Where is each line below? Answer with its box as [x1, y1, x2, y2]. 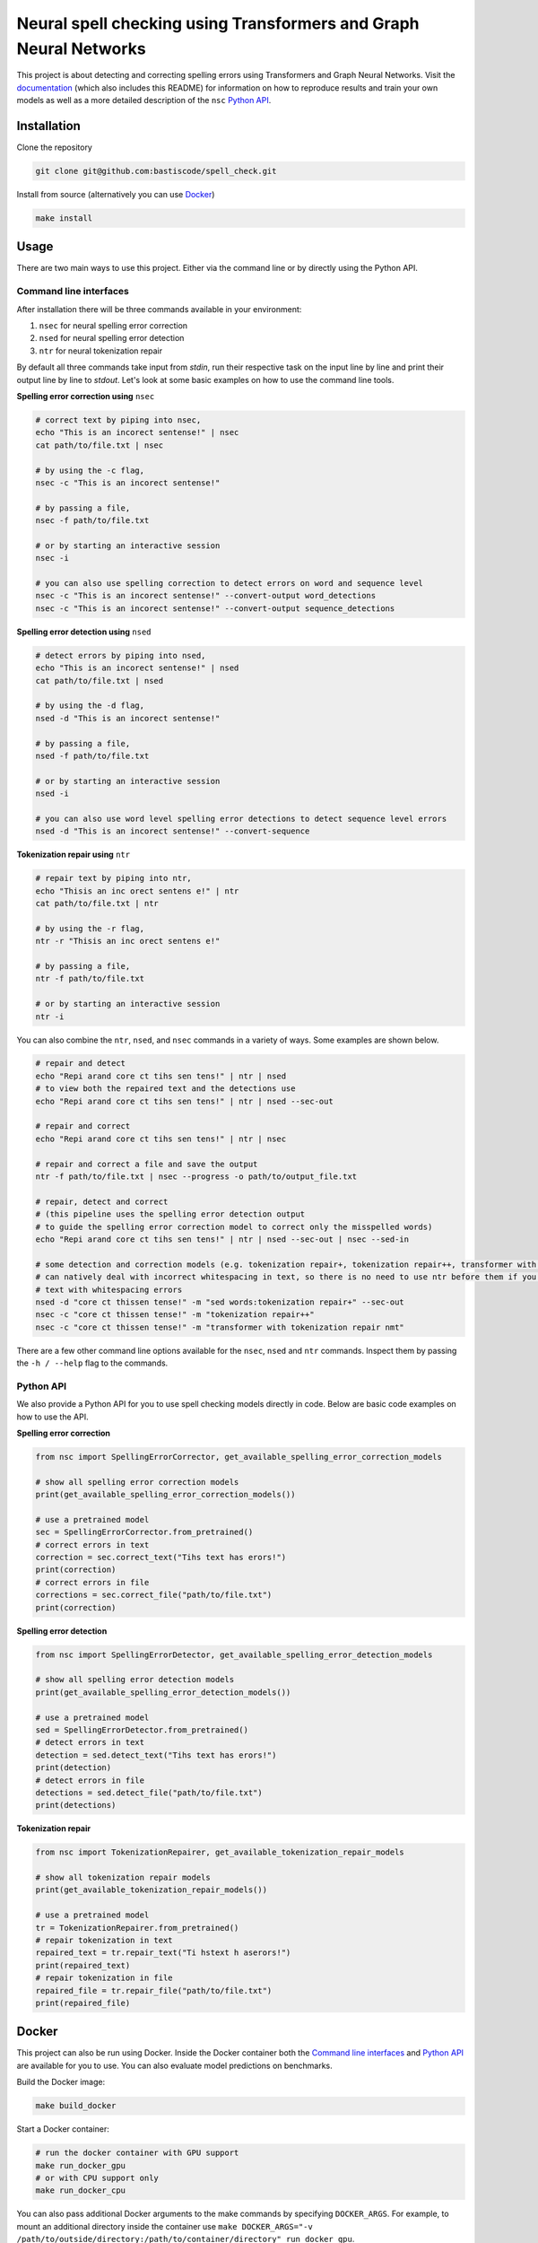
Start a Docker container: [16, 2124, 109, 2134]
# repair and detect [35, 1059, 126, 1069]
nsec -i [35, 553, 69, 563]
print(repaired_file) [35, 1997, 131, 2008]
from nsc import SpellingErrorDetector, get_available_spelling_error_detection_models [35, 1649, 433, 1660]
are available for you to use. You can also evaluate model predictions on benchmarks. [16, 2060, 334, 2071]
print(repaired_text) [35, 1960, 131, 1970]
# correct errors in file [35, 1577, 150, 1587]
